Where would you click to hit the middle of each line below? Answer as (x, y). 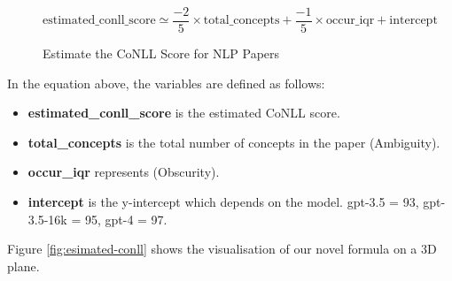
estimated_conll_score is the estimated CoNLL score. (184, 113)
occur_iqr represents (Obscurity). (124, 172)
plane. (23, 266)
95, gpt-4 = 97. (126, 219)
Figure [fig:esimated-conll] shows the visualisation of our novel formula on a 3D (222, 249)
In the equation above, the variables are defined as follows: (166, 83)
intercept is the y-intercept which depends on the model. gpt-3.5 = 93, (223, 202)
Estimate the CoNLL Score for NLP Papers (161, 53)
